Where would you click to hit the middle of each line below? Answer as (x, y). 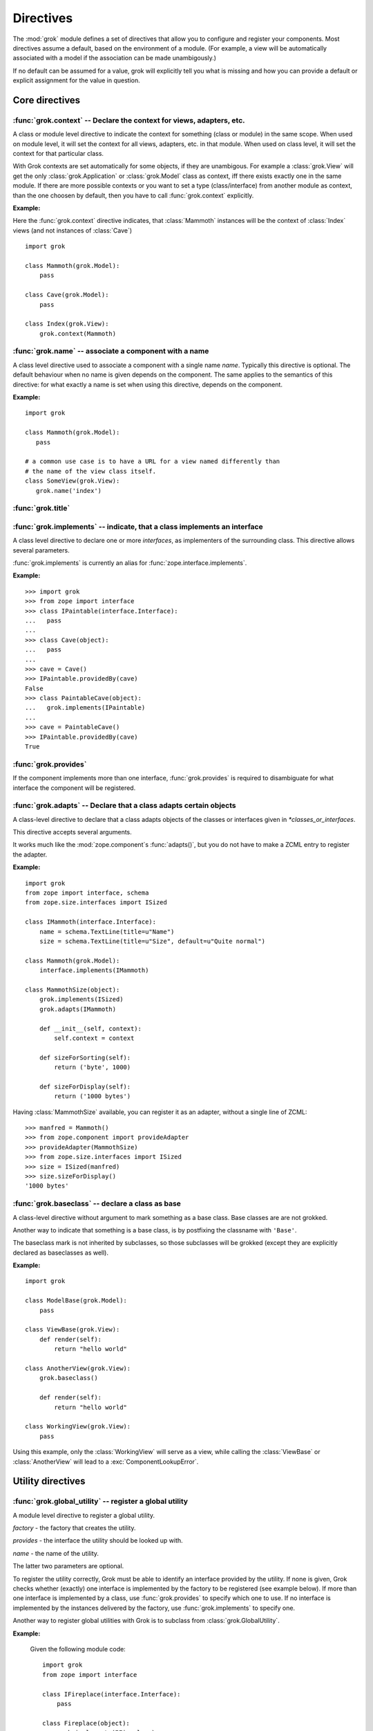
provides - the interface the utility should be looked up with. (98, 1541)
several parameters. (41, 550)
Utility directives (49, 1481)
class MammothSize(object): (73, 989)
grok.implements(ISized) (81, 999)
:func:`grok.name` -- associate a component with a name (111, 351)
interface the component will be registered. (74, 788)
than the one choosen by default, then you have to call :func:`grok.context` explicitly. (133, 195)
